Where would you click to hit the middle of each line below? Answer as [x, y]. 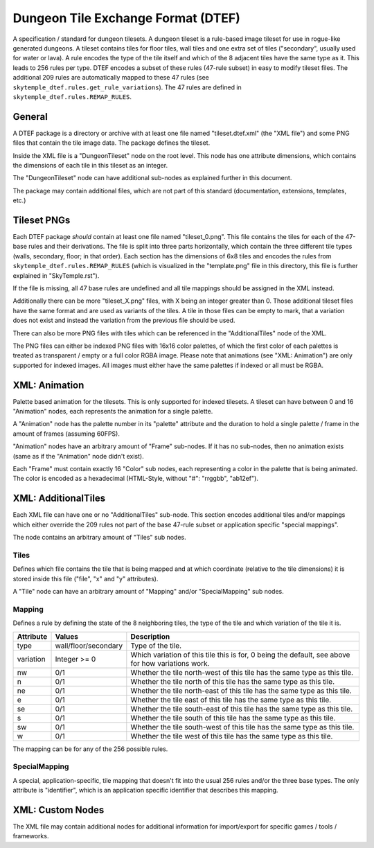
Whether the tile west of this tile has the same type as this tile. [232, 736]
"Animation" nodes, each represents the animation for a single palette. [113, 412]
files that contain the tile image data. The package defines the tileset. [112, 143]
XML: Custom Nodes [59, 810]
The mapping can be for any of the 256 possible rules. [90, 749]
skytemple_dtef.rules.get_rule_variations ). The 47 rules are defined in [127, 87]
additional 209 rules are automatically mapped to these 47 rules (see [111, 78]
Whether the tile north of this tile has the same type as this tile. [233, 681]
